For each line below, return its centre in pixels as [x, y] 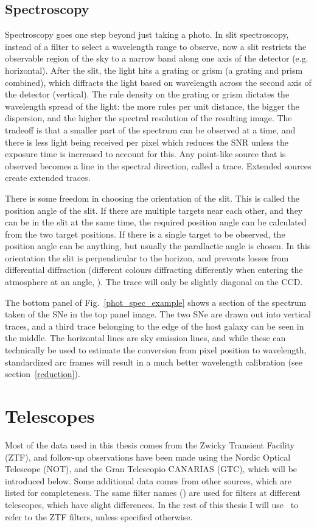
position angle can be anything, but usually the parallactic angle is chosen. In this [158, 246]
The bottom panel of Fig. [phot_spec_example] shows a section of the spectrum [156, 302]
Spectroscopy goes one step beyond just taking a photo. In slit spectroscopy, [147, 34]
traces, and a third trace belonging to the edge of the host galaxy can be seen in [155, 326]
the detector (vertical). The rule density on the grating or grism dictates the [147, 94]
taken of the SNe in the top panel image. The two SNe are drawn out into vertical [158, 314]
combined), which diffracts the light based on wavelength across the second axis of [158, 82]
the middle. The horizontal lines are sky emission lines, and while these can [145, 338]
